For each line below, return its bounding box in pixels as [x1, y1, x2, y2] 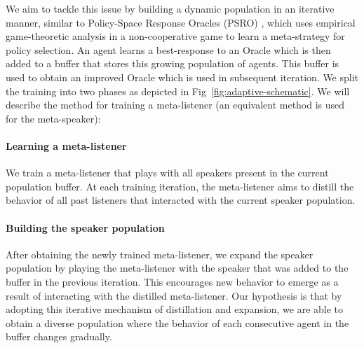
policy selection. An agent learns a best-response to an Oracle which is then [6, 42, 331, 57]
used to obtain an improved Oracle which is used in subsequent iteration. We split [6, 69, 359, 84]
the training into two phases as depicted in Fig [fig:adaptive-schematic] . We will [6, 83, 350, 98]
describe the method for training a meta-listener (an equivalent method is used [6, 97, 345, 112]
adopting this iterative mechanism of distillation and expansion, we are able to [6, 302, 344, 316]
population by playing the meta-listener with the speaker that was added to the [6, 260, 349, 275]
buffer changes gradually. [6, 329, 112, 344]
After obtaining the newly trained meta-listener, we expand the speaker [6, 246, 314, 261]
